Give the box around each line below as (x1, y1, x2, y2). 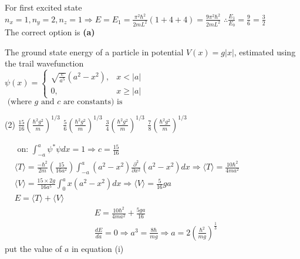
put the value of (5, 242, 62, 254)
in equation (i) (71, 242, 124, 254)
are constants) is (63, 98, 123, 107)
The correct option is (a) (5, 25, 95, 38)
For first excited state (5, 1, 82, 13)
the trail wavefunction (5, 57, 84, 69)
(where (7, 98, 32, 107)
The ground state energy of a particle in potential (5, 45, 184, 58)
